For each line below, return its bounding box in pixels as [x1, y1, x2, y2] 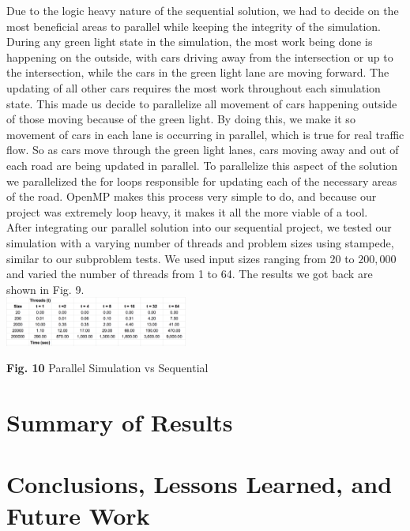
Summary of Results [6, 406, 233, 438]
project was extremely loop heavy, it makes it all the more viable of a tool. [6, 203, 368, 220]
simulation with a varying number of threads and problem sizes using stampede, [6, 234, 394, 250]
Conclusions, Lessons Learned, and [6, 468, 393, 500]
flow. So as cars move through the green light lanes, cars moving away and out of [6, 141, 399, 158]
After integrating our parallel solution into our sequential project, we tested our [6, 219, 392, 235]
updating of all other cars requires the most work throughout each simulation [6, 79, 381, 96]
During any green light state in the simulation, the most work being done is [6, 33, 373, 50]
